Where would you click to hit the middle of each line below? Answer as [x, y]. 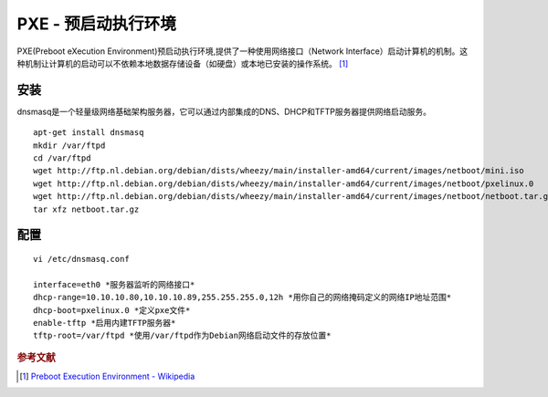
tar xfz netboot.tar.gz [86, 209]
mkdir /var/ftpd [69, 145]
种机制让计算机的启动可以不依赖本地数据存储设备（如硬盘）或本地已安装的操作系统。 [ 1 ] [183, 63]
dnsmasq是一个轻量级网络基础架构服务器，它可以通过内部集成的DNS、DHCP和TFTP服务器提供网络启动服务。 [224, 111]
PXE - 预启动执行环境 [97, 24]
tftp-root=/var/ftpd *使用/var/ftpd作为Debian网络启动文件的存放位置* [182, 336]
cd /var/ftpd [62, 158]
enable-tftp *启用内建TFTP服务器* [105, 323]
